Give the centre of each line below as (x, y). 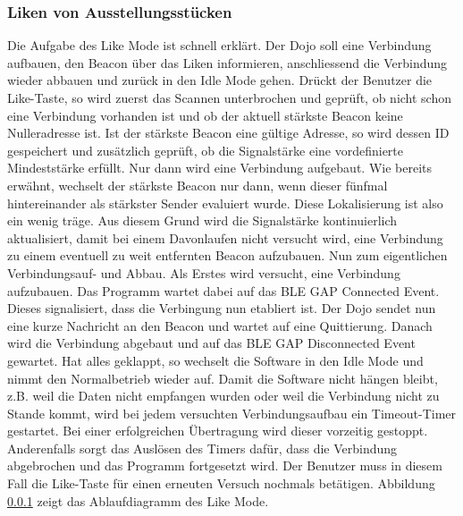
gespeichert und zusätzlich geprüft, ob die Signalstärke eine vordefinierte (206, 150)
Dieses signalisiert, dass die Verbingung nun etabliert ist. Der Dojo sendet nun (222, 308)
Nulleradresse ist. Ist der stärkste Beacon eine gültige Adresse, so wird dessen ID (228, 133)
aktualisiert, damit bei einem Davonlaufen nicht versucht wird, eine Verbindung (225, 237)
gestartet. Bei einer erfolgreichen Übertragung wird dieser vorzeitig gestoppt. (218, 431)
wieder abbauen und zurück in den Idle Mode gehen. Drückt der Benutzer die (220, 80)
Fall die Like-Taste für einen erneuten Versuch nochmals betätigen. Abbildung (221, 483)
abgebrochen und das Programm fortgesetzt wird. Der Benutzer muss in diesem (225, 465)
